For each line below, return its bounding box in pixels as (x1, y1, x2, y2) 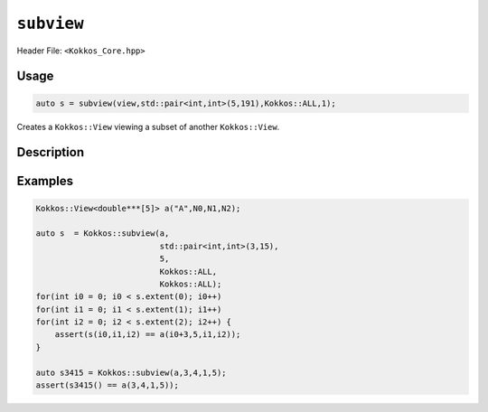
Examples (16, 173, 74, 189)
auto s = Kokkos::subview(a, (35, 229, 170, 239)
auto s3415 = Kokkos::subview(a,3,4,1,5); (35, 367, 227, 378)
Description (16, 145, 85, 160)
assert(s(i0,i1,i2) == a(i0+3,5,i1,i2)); (54, 330, 241, 340)
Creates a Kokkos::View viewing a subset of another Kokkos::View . (16, 121, 280, 132)
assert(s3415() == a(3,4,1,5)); (35, 380, 180, 390)
